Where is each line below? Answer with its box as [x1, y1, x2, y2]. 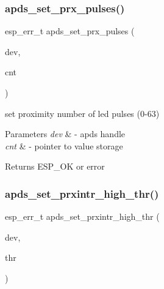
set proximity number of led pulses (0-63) [5, 107, 160, 119]
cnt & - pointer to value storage [5, 139, 123, 152]
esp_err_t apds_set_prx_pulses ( [5, 24, 135, 37]
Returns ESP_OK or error [5, 160, 105, 173]
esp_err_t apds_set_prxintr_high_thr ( [5, 210, 160, 223]
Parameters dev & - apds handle [5, 127, 126, 140]
